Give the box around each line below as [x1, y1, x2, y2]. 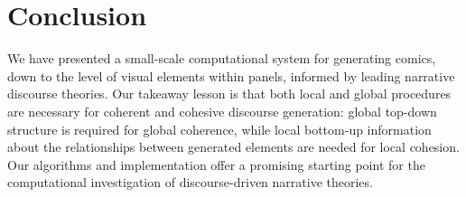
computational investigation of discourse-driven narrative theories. [7, 173, 373, 192]
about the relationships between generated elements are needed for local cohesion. [7, 137, 460, 156]
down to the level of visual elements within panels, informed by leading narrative [7, 66, 455, 85]
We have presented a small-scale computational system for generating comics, [7, 49, 436, 68]
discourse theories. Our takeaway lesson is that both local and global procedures [7, 84, 452, 103]
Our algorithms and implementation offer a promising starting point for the [7, 155, 425, 174]
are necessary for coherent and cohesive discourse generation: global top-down [7, 101, 437, 120]
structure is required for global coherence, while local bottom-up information [7, 119, 432, 138]
